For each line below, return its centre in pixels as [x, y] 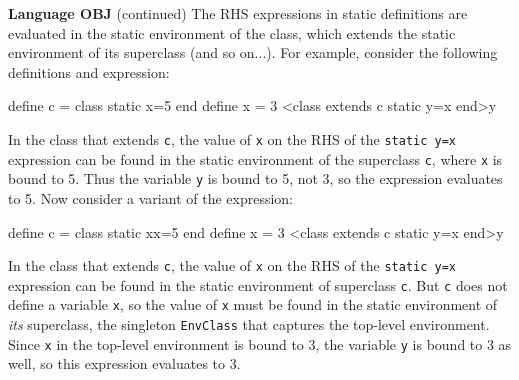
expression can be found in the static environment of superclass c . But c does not [258, 284]
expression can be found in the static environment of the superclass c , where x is [255, 158]
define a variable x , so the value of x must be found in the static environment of [253, 304]
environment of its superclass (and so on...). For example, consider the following [253, 52]
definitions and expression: [89, 71]
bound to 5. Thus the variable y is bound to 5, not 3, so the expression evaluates [255, 178]
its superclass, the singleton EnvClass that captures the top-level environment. [249, 324]
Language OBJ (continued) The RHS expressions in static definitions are [238, 13]
